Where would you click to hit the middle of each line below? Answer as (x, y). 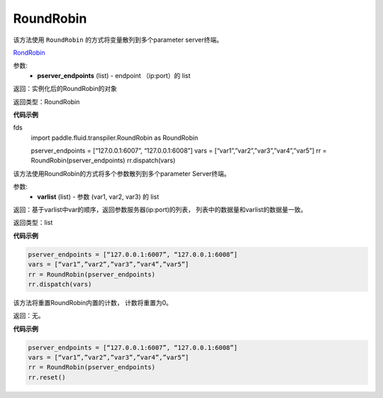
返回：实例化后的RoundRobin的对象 (65, 89)
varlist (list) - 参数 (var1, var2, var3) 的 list (98, 197)
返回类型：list (33, 223)
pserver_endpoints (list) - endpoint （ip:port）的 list (114, 75)
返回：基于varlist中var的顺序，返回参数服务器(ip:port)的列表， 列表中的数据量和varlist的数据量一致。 (160, 210)
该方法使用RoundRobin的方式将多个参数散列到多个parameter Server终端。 (122, 173)
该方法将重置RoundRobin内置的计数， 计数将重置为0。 (93, 302)
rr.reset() (47, 377)
